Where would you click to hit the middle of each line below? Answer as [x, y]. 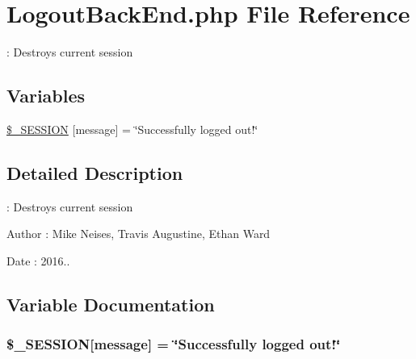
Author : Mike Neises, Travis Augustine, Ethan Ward [139, 234]
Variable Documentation [111, 304]
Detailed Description [95, 172]
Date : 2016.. [38, 260]
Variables [46, 96]
